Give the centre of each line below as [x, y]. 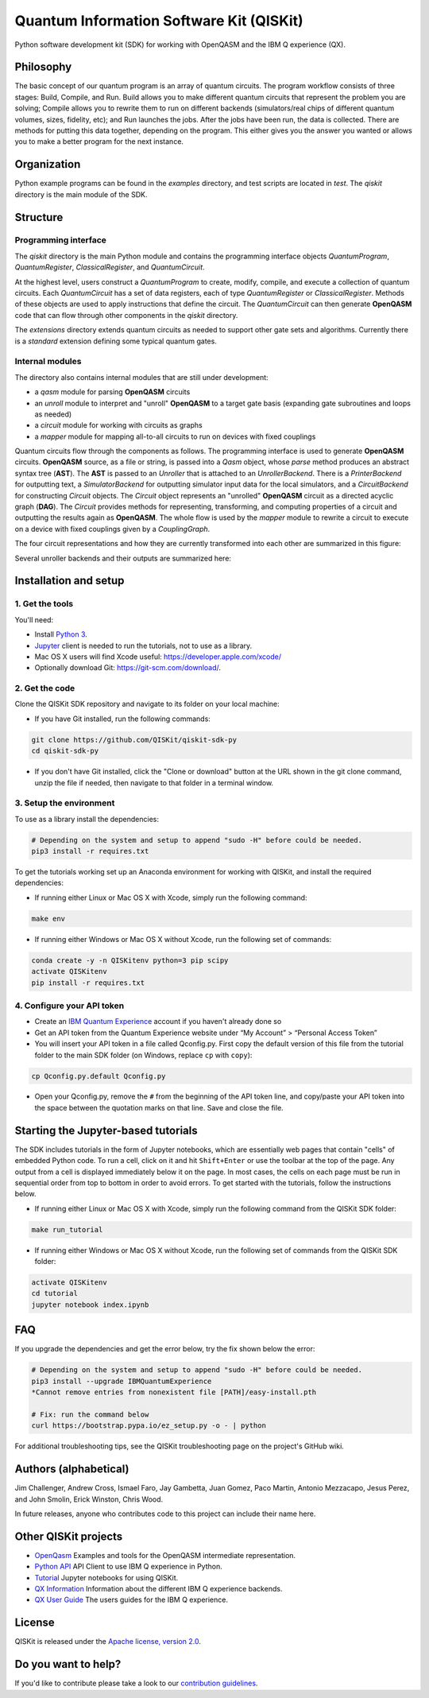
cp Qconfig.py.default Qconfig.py [99, 1076]
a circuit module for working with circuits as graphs [118, 425]
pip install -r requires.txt [88, 983]
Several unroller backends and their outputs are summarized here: [123, 558]
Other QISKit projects [69, 1536]
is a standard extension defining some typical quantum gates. [116, 341]
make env [48, 919]
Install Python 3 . [61, 634]
